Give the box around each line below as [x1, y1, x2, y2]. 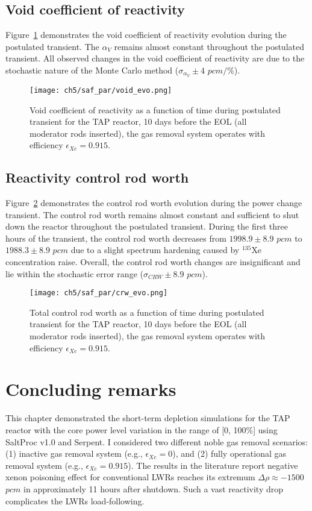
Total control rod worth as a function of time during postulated [30, 306, 264, 318]
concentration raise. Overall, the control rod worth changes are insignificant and [5, 255, 301, 268]
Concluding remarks [5, 377, 176, 401]
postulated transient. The [5, 40, 99, 52]
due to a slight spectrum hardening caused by [70, 243, 240, 256]
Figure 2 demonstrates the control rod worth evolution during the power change [5, 196, 302, 209]
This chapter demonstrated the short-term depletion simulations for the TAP [5, 412, 290, 424]
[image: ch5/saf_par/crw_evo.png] [30, 289, 168, 298]
